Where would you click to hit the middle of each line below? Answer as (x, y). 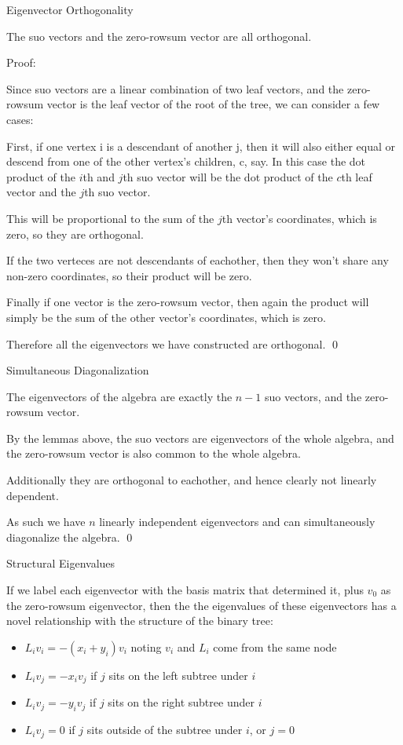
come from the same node (275, 646)
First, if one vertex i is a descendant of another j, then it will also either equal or (201, 146)
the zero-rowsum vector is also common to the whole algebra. (154, 453)
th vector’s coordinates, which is (299, 218)
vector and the (41, 192)
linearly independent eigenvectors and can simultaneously (237, 522)
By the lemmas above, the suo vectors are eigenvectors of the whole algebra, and (200, 438)
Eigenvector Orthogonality (70, 9)
